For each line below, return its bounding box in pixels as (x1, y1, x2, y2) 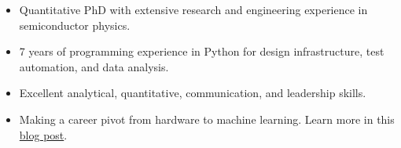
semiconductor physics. (19, 16, 131, 33)
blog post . (19, 126, 68, 143)
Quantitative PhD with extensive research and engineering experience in (19, 2, 368, 17)
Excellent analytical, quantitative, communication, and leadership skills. (19, 85, 366, 101)
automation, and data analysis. (19, 58, 169, 74)
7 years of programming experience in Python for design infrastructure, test (19, 43, 384, 60)
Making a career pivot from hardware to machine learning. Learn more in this (19, 110, 395, 127)
